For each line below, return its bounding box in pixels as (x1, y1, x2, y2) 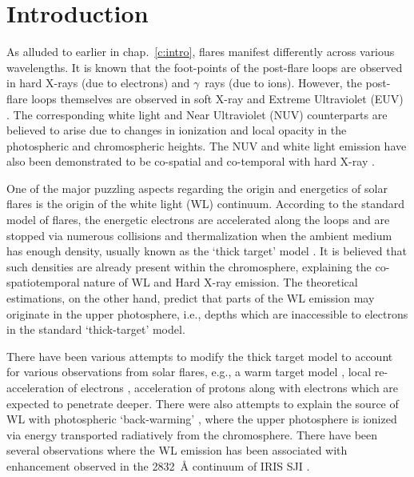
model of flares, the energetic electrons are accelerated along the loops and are (6, 211, 390, 228)
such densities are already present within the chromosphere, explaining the (6, 258, 372, 275)
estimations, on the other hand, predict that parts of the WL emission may (6, 290, 375, 307)
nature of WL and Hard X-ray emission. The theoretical (83, 274, 358, 291)
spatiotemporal (6, 274, 80, 291)
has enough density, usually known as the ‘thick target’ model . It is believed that (6, 243, 407, 259)
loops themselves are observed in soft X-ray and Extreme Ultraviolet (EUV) (31, 90, 404, 106)
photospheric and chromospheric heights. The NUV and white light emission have (6, 137, 407, 154)
